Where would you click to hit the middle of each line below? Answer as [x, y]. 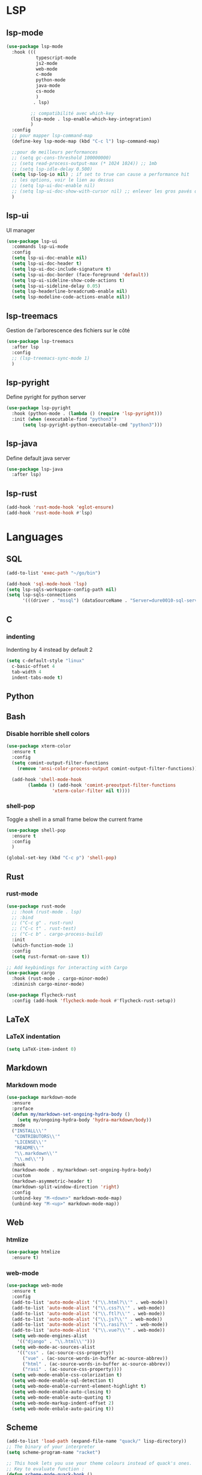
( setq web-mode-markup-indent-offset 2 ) [63, 1403]
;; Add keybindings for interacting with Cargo [67, 967]
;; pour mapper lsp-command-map [52, 136]
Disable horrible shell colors [48, 734]
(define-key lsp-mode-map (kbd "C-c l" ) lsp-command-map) [86, 141]
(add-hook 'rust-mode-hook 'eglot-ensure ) [60, 507]
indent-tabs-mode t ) [37, 678]
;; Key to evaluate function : [45, 1469]
